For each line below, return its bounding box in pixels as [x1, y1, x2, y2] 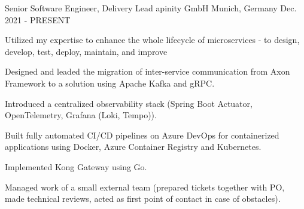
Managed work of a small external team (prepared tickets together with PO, [5, 180, 285, 193]
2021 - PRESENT [5, 13, 71, 26]
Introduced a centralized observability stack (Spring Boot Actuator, [5, 97, 253, 109]
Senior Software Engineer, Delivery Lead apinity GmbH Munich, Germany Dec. [5, 2, 297, 14]
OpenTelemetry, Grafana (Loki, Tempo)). [5, 109, 157, 121]
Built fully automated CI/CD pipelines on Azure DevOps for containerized [5, 128, 279, 141]
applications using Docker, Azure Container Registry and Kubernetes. [5, 140, 262, 153]
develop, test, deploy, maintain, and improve [5, 45, 168, 57]
